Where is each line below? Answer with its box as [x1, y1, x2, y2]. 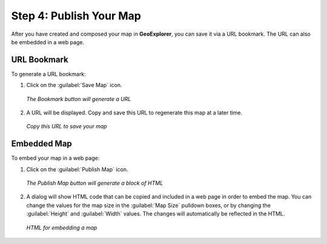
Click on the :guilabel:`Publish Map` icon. [26, 165, 128, 173]
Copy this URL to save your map [26, 123, 107, 130]
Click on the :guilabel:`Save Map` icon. [26, 82, 122, 89]
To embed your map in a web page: [11, 154, 100, 162]
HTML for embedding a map [26, 224, 97, 231]
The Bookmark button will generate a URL [26, 95, 131, 102]
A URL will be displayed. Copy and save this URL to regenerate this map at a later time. [26, 109, 243, 116]
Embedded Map [11, 139, 72, 149]
